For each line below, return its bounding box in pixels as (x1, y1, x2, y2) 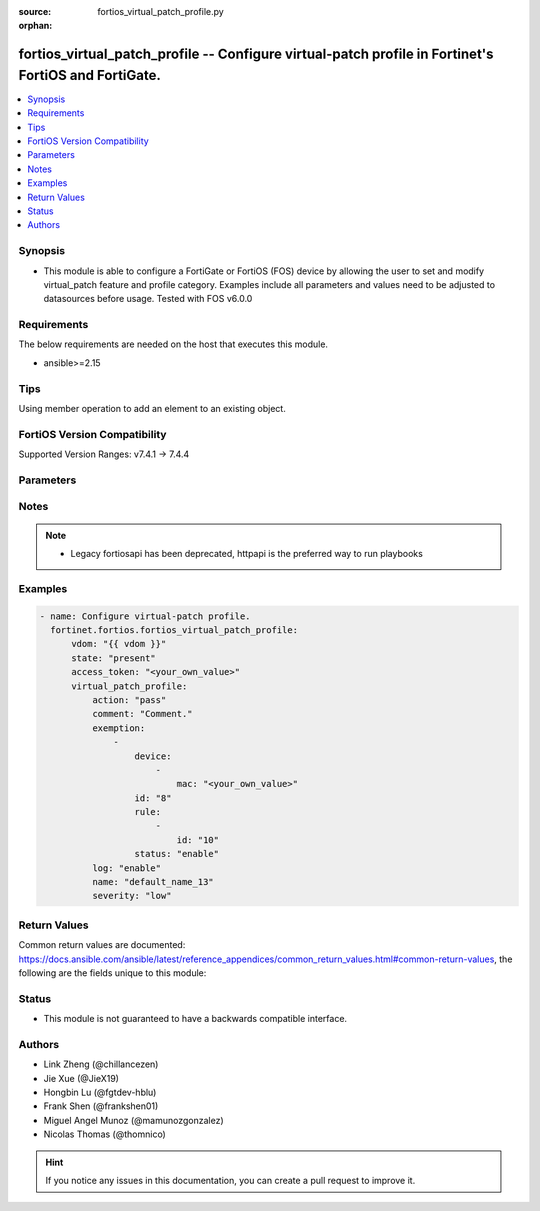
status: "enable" (134, 848, 220, 860)
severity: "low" (91, 890, 172, 902)
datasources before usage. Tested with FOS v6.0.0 (43, 293, 253, 305)
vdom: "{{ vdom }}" (71, 638, 167, 650)
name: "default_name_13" (91, 876, 214, 888)
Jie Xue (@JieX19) (43, 1072, 120, 1084)
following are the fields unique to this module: (18, 966, 207, 979)
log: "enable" (91, 862, 162, 874)
